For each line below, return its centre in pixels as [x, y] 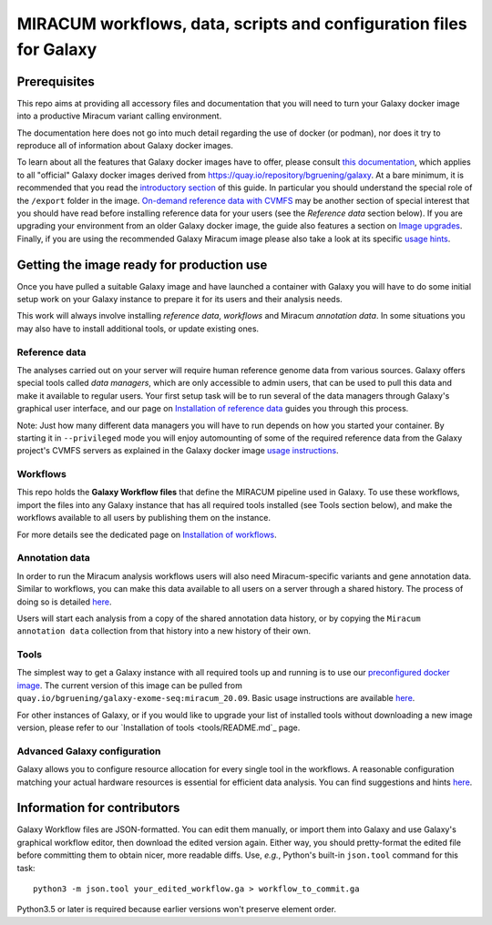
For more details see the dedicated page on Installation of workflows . [147, 534]
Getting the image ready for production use [142, 264]
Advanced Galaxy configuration [89, 751]
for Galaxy [57, 49]
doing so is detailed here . [64, 602]
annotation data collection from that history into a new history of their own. [164, 631]
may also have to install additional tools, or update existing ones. [138, 329]
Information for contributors [98, 808]
